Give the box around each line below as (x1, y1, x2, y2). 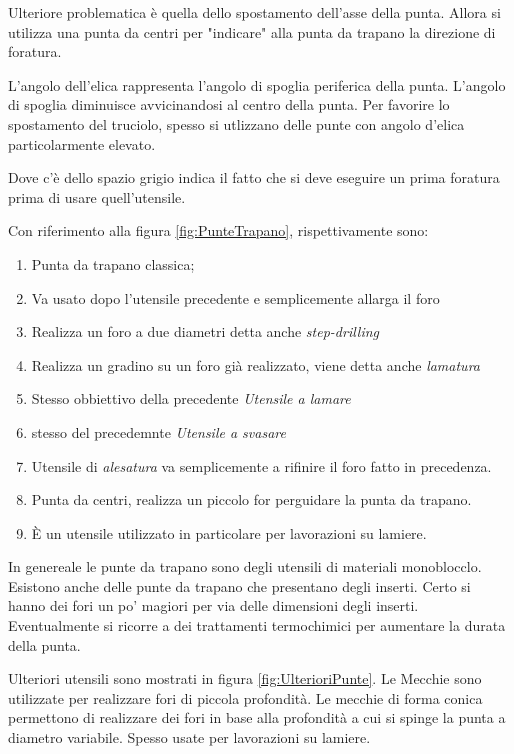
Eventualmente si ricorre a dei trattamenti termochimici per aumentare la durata (8, 615, 506, 636)
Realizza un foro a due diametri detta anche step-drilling (31, 321, 380, 342)
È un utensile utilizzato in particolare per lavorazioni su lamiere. (31, 522, 427, 543)
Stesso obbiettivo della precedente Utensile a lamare (31, 388, 351, 409)
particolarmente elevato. (8, 133, 156, 154)
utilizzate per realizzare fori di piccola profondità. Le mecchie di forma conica (8, 687, 483, 708)
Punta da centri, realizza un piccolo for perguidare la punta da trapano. (31, 489, 472, 510)
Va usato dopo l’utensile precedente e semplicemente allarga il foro (31, 287, 440, 308)
